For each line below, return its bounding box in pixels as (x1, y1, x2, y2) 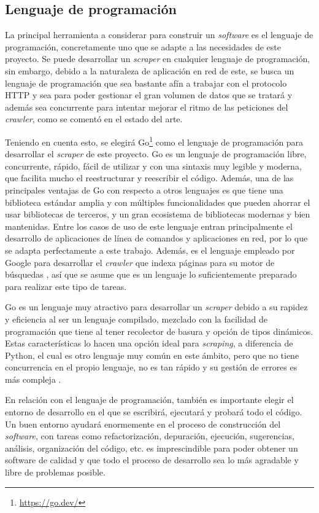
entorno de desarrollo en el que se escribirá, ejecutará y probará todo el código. (5, 405, 302, 418)
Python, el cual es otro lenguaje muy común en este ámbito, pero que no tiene (5, 348, 299, 361)
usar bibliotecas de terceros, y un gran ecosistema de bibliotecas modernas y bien (5, 208, 310, 221)
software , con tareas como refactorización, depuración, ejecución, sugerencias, (5, 429, 294, 442)
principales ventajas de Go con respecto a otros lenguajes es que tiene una (5, 183, 283, 196)
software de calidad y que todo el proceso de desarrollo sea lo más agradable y (5, 453, 299, 466)
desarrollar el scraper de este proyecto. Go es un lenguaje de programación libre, (5, 147, 307, 160)
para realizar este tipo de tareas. (5, 280, 127, 292)
